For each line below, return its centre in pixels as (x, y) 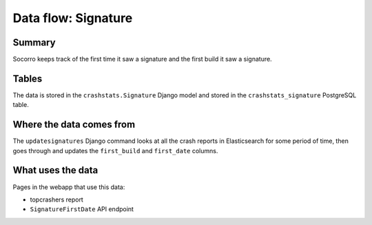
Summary (34, 42)
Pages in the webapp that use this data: (69, 187)
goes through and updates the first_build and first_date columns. (115, 150)
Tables (28, 78)
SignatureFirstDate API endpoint (82, 209)
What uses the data (55, 170)
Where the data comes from (74, 125)
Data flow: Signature (73, 18)
